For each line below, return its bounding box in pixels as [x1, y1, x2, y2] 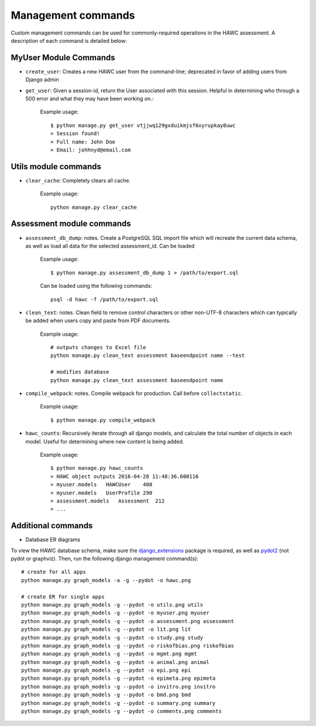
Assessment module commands [11, 219, 131, 229]
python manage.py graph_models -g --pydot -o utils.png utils [21, 601, 204, 608]
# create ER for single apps [21, 593, 105, 600]
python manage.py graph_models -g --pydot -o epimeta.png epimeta [21, 675, 216, 682]
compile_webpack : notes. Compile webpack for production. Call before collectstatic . [25, 390, 243, 397]
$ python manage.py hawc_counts [50, 465, 143, 472]
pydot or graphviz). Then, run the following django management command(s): [11, 555, 199, 562]
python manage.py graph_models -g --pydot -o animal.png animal [21, 659, 210, 665]
